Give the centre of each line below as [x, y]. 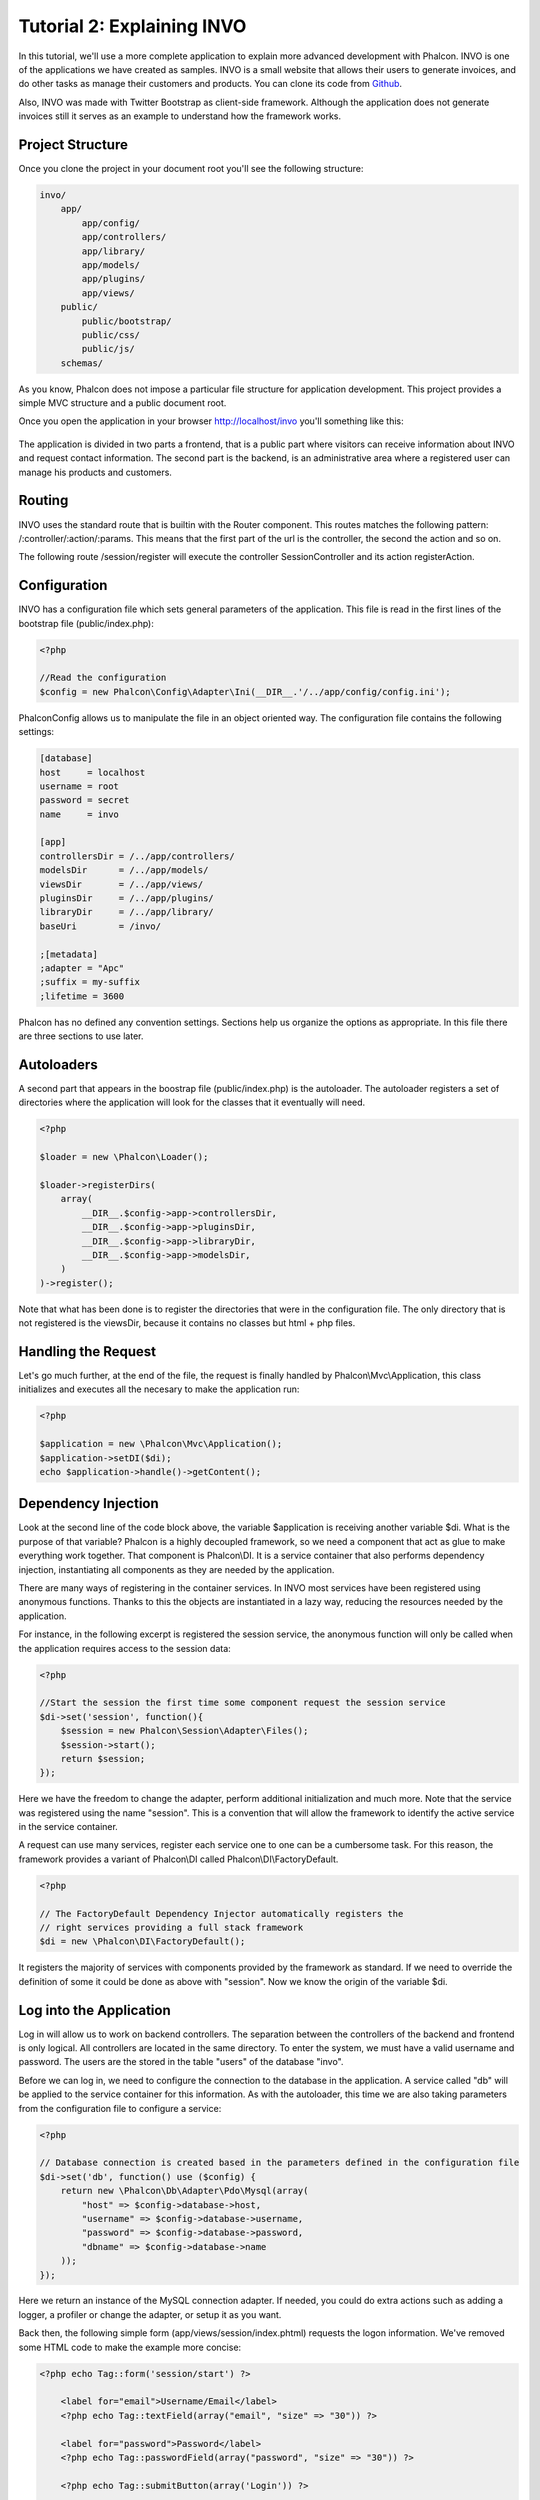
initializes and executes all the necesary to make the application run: [159, 1389]
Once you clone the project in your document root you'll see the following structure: [191, 169]
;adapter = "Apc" [82, 968]
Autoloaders [58, 1064]
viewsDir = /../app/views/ [121, 884]
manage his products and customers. [95, 472]
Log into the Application [95, 2010]
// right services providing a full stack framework [171, 1927]
